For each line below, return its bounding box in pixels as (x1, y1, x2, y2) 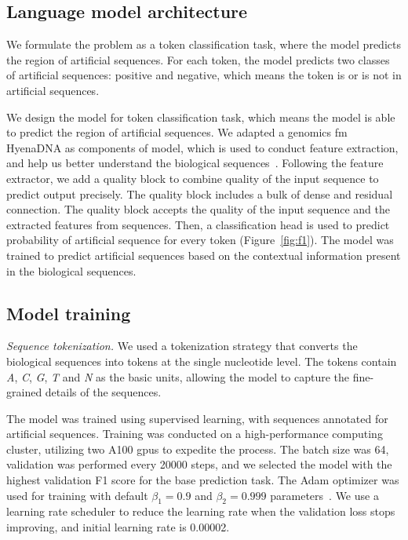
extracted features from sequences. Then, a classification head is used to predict (6, 216, 390, 232)
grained (6, 384, 42, 400)
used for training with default (6, 487, 148, 503)
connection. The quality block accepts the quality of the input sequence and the (6, 201, 390, 217)
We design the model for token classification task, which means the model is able (6, 108, 395, 125)
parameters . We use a (270, 487, 379, 503)
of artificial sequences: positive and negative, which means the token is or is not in (6, 67, 402, 83)
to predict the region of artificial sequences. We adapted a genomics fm (6, 124, 348, 140)
